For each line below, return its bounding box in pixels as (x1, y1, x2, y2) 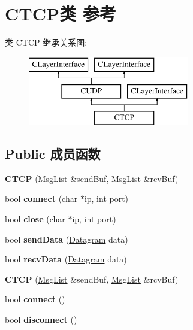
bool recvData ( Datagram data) (5, 253, 127, 265)
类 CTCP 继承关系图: (5, 36, 88, 49)
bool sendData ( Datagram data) (5, 232, 128, 245)
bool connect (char (5, 192, 78, 205)
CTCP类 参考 (5, 1, 116, 26)
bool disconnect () (5, 313, 77, 326)
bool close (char (5, 213, 65, 225)
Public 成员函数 (5, 144, 101, 163)
